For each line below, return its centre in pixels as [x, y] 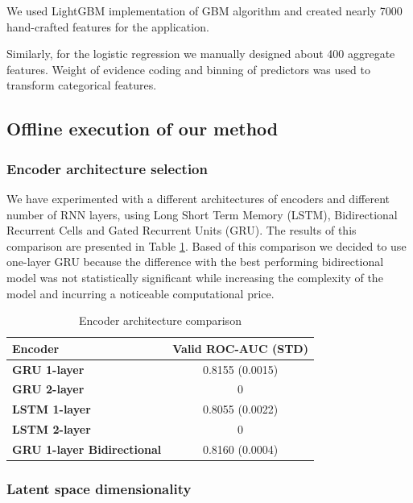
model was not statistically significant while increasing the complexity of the [195, 277]
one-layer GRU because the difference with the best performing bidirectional [195, 262]
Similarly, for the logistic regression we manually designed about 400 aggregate [201, 54]
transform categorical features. [82, 85]
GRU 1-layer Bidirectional [87, 449]
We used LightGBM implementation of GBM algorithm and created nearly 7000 [204, 10]
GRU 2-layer [48, 389]
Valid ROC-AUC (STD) [240, 348]
